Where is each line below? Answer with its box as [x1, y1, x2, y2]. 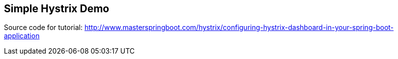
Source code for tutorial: [4, 23, 83, 32]
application [4, 31, 40, 40]
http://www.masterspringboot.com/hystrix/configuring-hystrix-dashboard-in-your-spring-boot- [84, 23, 394, 32]
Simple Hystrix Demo [4, 2, 110, 15]
